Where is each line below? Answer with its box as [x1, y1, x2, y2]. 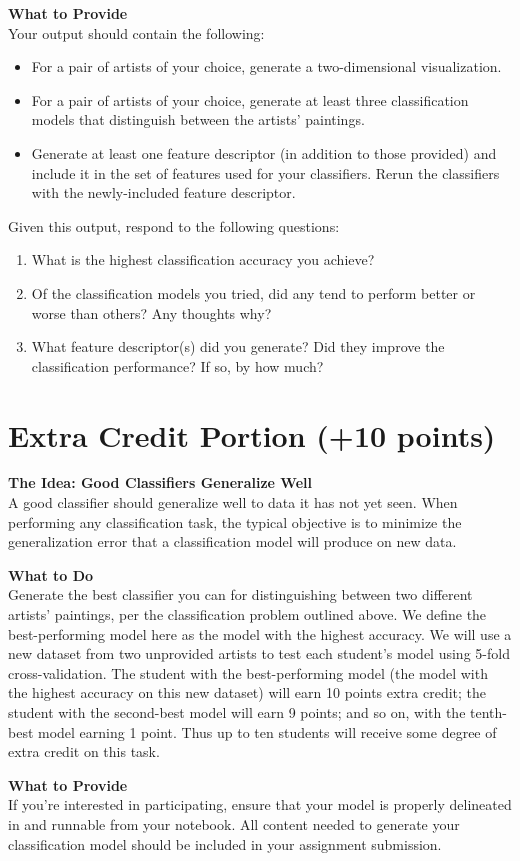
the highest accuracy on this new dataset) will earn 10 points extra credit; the [8, 682, 487, 703]
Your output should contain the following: [8, 22, 265, 43]
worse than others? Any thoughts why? [31, 302, 272, 323]
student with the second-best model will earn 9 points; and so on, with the [8, 701, 466, 722]
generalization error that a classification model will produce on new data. [8, 531, 457, 552]
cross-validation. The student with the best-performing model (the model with [8, 662, 488, 683]
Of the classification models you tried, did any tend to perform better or [31, 282, 476, 303]
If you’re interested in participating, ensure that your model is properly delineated [8, 794, 512, 815]
